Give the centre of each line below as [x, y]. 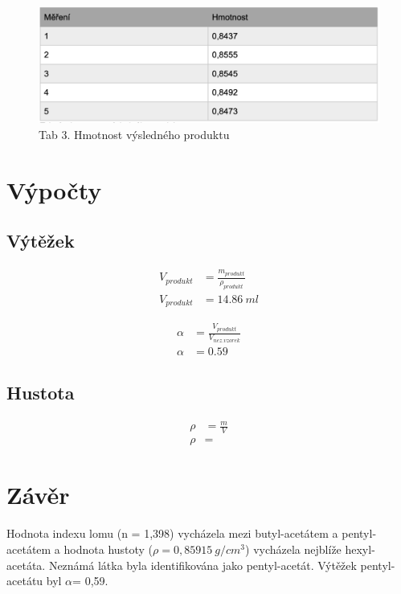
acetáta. [26, 565]
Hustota [41, 392]
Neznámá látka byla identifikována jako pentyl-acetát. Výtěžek [203, 565]
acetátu [25, 581]
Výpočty [54, 189]
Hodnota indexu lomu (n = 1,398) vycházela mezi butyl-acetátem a [172, 533]
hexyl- [360, 549]
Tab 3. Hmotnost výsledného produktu [134, 134]
